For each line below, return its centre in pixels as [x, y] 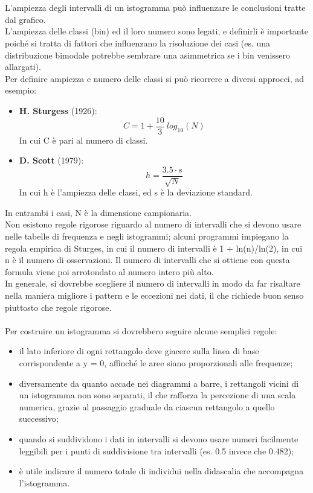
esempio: [21, 90]
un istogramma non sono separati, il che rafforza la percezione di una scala [157, 395]
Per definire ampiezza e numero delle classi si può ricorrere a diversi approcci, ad [155, 78]
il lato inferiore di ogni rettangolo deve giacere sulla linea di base [139, 351]
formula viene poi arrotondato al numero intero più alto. [109, 271]
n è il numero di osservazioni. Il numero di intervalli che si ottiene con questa [147, 260]
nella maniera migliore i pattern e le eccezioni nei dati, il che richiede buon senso [154, 295]
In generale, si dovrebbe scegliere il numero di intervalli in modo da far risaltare [153, 283]
